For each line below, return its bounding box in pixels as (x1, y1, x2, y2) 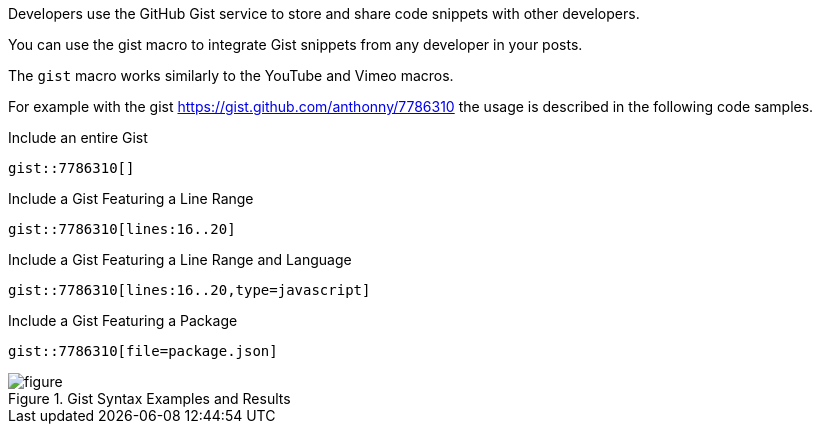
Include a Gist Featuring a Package (8, 312, 238, 329)
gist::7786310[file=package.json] (8, 343, 278, 359)
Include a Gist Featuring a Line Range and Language (8, 251, 352, 268)
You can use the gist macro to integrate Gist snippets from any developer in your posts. (8, 36, 583, 53)
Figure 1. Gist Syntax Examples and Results (8, 390, 291, 407)
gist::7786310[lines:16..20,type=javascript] (8, 282, 371, 298)
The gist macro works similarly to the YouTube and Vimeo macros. (8, 67, 454, 84)
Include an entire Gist (8, 129, 148, 146)
